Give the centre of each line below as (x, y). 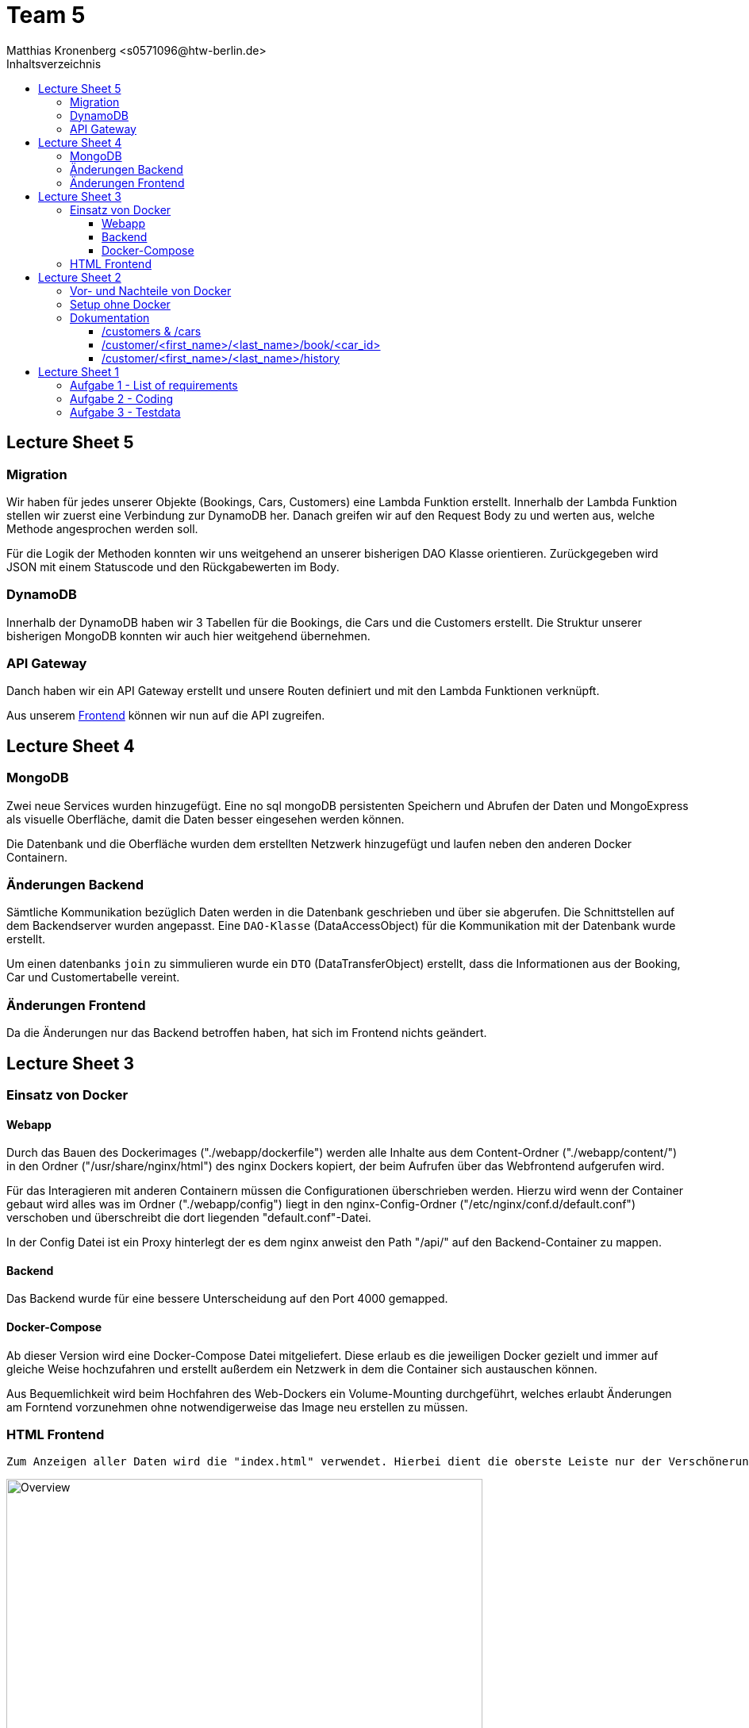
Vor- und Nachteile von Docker (151, 290)
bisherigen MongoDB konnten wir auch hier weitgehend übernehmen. (188, 636)
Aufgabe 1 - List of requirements (154, 385)
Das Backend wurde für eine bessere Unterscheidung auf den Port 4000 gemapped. (227, 1299)
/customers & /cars (152, 331)
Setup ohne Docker (120, 304)
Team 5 (46, 15)
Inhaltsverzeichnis (54, 63)
